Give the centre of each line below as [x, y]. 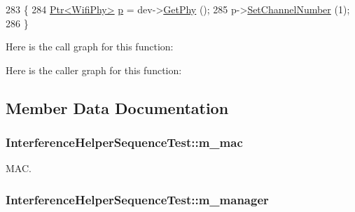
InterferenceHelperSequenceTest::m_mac [124, 142]
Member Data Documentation [117, 107]
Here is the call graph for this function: [90, 47]
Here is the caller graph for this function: [94, 70]
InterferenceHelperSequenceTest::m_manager [137, 199]
